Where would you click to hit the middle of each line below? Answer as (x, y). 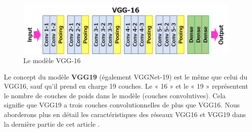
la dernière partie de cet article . (52, 124)
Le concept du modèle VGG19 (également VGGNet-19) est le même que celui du (126, 76)
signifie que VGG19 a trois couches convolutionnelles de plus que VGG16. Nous (122, 105)
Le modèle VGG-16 (52, 60)
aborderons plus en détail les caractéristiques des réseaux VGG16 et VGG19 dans (125, 114)
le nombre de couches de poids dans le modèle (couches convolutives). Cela (115, 95)
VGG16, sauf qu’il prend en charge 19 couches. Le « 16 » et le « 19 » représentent (126, 86)
